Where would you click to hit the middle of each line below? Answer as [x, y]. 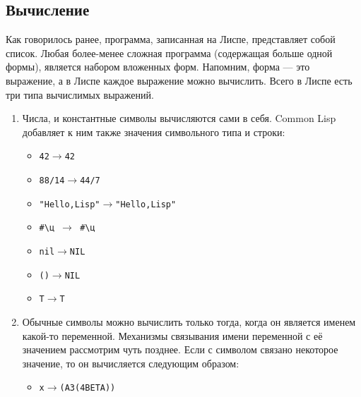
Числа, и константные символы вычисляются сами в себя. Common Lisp [179, 118]
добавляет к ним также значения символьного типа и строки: [154, 132]
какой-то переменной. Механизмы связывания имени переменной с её [172, 335]
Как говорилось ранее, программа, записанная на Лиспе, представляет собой [171, 39]
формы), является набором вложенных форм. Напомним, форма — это [158, 67]
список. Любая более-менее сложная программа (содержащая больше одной [169, 53]
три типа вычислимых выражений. [80, 94]
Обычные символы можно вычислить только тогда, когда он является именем [189, 321]
